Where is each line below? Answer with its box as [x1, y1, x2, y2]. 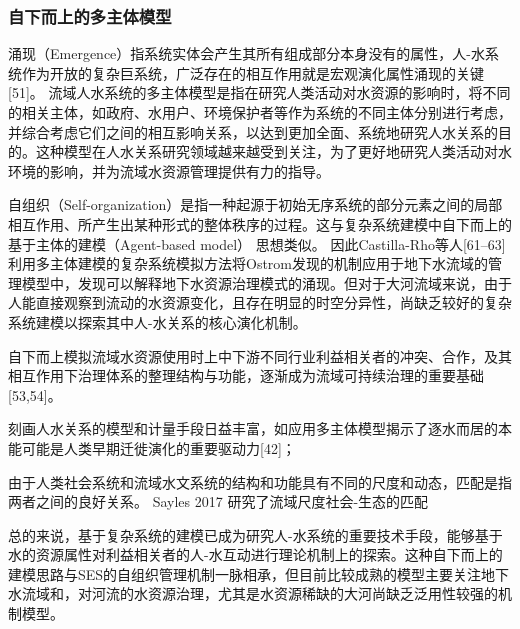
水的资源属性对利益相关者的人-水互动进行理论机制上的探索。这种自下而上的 [8, 544, 503, 565]
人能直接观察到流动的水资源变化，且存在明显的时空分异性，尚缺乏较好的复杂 [8, 292, 512, 313]
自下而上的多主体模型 [8, 3, 172, 28]
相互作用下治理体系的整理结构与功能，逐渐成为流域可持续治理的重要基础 [8, 365, 484, 386]
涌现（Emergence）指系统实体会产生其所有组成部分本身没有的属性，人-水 [8, 43, 485, 64]
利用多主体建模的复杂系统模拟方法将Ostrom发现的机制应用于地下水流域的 [8, 253, 489, 274]
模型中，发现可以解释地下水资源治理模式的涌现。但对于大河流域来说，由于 [21, 272, 512, 293]
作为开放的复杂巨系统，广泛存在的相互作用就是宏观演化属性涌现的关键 [21, 62, 484, 83]
